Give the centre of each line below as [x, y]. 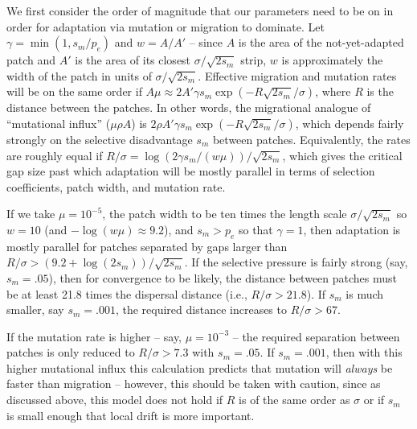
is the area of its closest [133, 60]
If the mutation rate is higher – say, [94, 336]
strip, [253, 60]
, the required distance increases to [201, 309]
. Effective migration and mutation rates [297, 75]
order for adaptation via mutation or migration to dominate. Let [166, 26]
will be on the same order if [74, 91]
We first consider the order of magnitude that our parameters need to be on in [200, 10]
